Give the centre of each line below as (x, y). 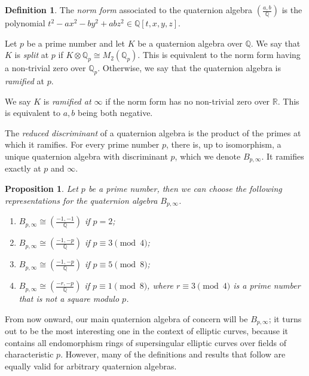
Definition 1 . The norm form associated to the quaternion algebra (129, 10)
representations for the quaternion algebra (81, 200)
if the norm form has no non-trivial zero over (188, 101)
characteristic (29, 354)
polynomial (25, 23)
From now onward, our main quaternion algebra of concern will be (126, 318)
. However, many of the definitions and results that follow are (173, 354)
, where (160, 285)
